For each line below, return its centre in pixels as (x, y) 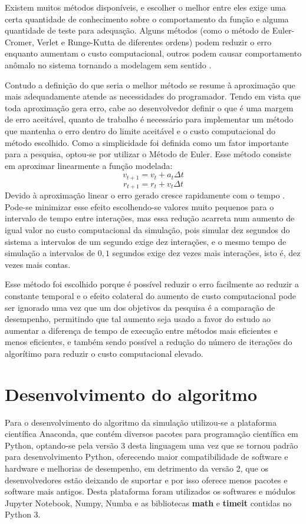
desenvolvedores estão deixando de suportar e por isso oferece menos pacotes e (146, 480)
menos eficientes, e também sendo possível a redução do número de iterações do (149, 342)
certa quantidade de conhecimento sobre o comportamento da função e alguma (147, 19)
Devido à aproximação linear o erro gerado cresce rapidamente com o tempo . (145, 195)
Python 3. (23, 514)
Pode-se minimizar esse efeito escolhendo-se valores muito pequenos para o (139, 206)
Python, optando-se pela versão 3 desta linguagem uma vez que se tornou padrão (152, 445)
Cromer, (19, 42)
